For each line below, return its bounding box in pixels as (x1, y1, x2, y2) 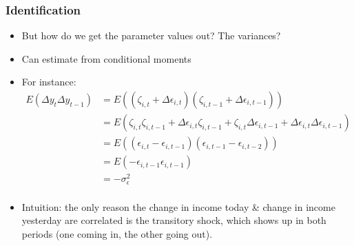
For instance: (21, 74, 76, 89)
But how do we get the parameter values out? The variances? (21, 28, 281, 43)
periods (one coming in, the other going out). (21, 226, 213, 240)
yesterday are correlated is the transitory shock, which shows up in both (21, 213, 326, 227)
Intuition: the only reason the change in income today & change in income (21, 199, 335, 214)
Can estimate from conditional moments (21, 51, 191, 65)
